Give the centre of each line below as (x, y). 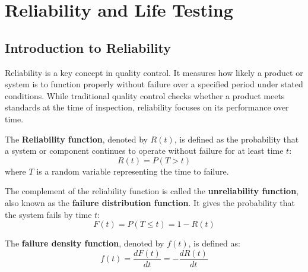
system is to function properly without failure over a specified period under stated (154, 84)
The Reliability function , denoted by (76, 139)
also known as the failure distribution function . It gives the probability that (150, 202)
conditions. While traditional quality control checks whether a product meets (145, 95)
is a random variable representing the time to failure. (133, 171)
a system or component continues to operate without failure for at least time (144, 151)
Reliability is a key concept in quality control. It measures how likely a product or (154, 72)
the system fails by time (48, 214)
